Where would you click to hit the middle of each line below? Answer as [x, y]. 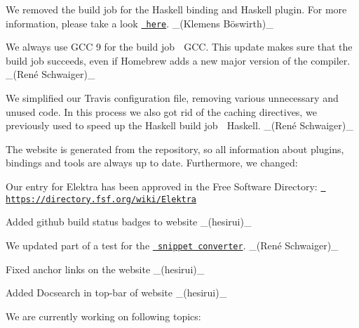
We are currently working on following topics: [103, 316]
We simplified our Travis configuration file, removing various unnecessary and [172, 98]
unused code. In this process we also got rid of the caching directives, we [161, 111]
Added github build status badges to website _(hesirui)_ [129, 222]
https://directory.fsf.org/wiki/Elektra [101, 199]
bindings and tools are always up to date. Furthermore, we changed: [152, 163]
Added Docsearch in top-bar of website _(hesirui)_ [116, 293]
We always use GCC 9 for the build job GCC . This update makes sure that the [179, 47]
